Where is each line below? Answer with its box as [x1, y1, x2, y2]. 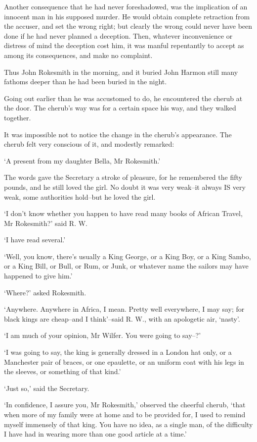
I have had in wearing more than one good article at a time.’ [4, 429, 187, 439]
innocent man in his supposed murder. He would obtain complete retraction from [4, 11, 250, 21]
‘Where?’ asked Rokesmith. [4, 287, 86, 297]
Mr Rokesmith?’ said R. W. [4, 218, 87, 228]
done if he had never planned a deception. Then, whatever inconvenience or [4, 30, 233, 41]
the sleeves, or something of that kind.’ [4, 366, 121, 377]
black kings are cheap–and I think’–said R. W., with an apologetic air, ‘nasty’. [4, 313, 240, 324]
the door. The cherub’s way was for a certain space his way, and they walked [4, 103, 236, 113]
